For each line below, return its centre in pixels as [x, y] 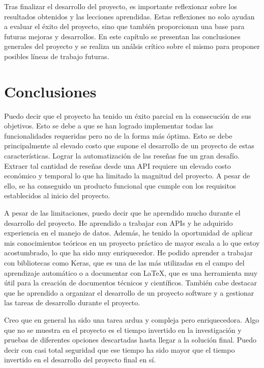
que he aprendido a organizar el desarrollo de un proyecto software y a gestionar [129, 292]
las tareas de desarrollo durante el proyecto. [72, 303]
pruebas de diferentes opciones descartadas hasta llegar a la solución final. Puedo [130, 340]
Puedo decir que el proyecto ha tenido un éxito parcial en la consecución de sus [128, 115]
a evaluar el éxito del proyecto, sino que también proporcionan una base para [124, 26]
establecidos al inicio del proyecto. [57, 195]
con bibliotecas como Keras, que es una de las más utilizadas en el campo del [124, 262]
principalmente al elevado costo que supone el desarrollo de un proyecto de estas [129, 146]
